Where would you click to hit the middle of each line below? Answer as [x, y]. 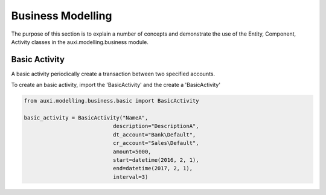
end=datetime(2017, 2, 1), [153, 168]
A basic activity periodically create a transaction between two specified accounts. [113, 74]
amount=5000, [132, 152]
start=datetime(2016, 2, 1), [156, 160]
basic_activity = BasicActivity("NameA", [86, 118]
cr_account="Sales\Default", [156, 143]
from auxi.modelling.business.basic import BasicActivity [111, 101]
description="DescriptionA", [156, 126]
